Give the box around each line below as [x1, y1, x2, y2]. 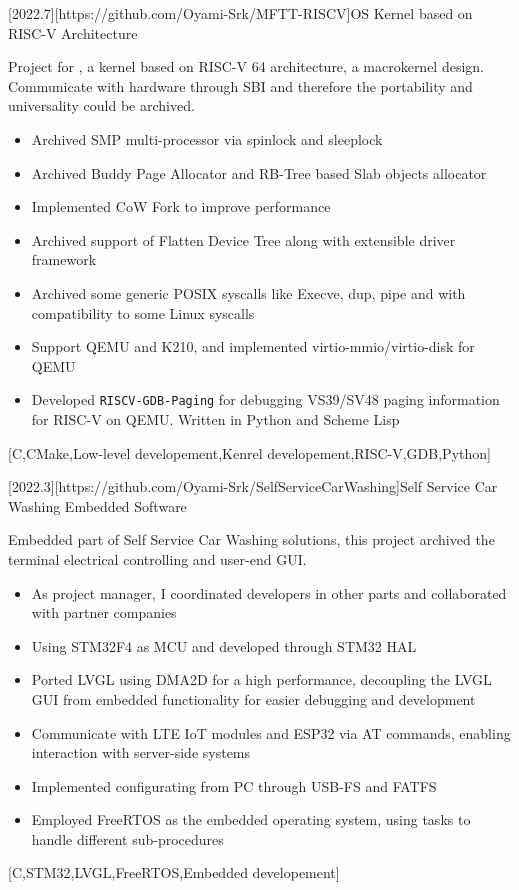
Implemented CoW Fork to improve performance [31, 196, 331, 217]
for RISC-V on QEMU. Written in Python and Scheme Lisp [31, 408, 400, 429]
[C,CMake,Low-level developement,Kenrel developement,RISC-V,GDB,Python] [8, 442, 491, 463]
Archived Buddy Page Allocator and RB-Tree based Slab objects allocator [31, 162, 487, 183]
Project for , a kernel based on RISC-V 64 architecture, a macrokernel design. [8, 56, 485, 77]
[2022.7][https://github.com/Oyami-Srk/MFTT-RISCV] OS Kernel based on [8, 3, 473, 23]
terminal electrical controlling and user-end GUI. [8, 548, 307, 569]
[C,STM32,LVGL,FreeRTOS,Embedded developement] [8, 862, 340, 883]
